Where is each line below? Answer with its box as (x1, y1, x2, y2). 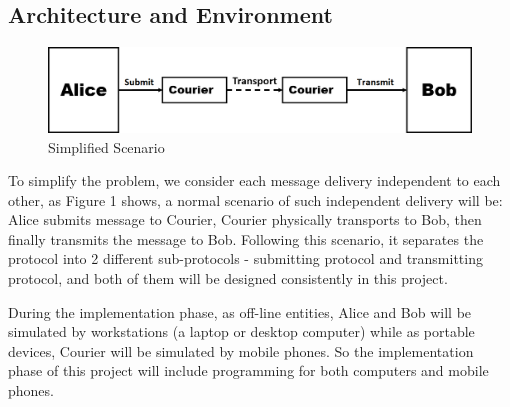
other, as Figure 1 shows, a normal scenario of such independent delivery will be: (8, 189, 503, 210)
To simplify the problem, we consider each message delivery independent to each (8, 170, 501, 191)
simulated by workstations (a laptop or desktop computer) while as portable (8, 321, 475, 342)
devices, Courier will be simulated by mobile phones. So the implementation (8, 340, 474, 361)
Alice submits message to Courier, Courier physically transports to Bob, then (8, 209, 482, 230)
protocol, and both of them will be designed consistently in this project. (8, 268, 448, 289)
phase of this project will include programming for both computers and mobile (8, 360, 489, 381)
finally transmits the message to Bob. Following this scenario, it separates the (8, 228, 484, 249)
